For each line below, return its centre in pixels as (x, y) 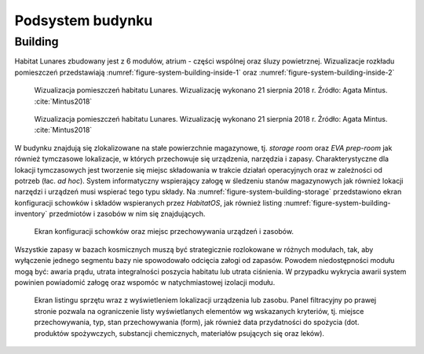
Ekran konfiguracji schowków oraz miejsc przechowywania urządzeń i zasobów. (164, 232)
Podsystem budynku (84, 20)
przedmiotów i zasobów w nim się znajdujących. (127, 214)
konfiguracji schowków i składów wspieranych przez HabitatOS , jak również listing (148, 203)
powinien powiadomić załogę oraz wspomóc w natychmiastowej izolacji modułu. (145, 283)
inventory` (31, 214)
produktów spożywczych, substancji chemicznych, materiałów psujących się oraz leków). (179, 333)
